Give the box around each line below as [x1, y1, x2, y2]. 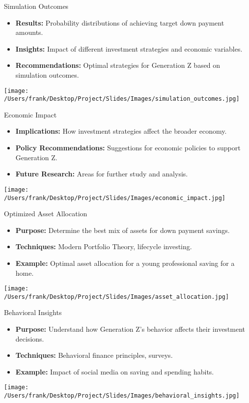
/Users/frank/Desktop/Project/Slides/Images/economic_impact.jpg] [4, 194, 226, 201]
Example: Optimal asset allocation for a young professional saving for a [15, 258, 235, 268]
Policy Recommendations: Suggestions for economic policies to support [15, 143, 241, 153]
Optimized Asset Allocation [4, 208, 87, 219]
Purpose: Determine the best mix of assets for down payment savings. [15, 225, 230, 235]
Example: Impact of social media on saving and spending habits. [15, 366, 214, 376]
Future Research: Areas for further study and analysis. [15, 169, 188, 179]
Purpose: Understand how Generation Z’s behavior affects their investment [15, 324, 246, 334]
